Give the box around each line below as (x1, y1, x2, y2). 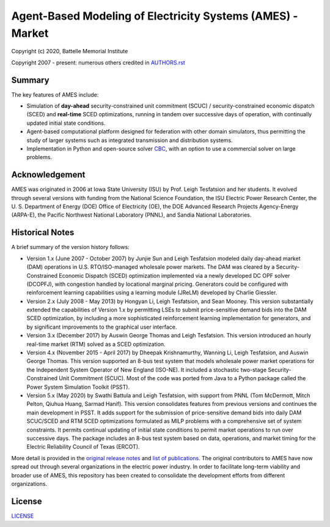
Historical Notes (11, 227, 75, 238)
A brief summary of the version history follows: (11, 244, 130, 251)
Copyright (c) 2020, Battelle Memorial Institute (11, 48, 128, 55)
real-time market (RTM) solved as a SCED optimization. (26, 340, 166, 348)
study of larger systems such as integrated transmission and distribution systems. (26, 136, 233, 144)
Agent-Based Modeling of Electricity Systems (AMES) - (11, 9, 298, 23)
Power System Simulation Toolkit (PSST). (26, 383, 130, 391)
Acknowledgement (11, 170, 86, 180)
